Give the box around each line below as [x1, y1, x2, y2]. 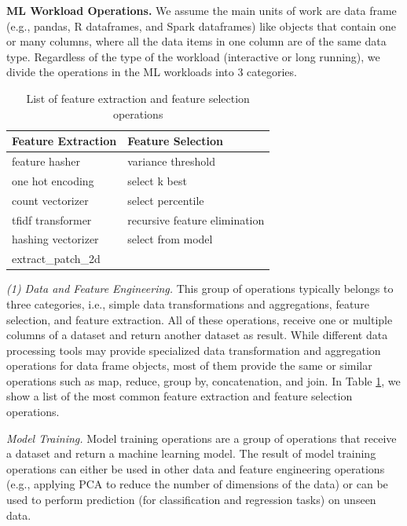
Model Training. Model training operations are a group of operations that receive [6, 429, 397, 446]
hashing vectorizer [12, 231, 99, 247]
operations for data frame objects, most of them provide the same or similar [6, 357, 372, 374]
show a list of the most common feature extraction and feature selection [6, 388, 353, 404]
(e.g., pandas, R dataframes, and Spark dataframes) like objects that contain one [6, 17, 397, 34]
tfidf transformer [12, 211, 92, 228]
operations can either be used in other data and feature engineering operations [6, 460, 385, 477]
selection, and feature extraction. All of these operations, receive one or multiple [6, 311, 393, 327]
